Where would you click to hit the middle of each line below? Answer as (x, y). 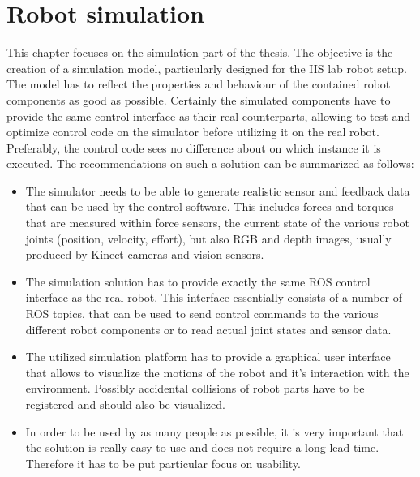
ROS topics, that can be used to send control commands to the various (202, 314)
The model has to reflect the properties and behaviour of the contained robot (199, 84)
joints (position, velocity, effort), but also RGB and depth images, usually (208, 238)
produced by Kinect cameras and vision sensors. (145, 254)
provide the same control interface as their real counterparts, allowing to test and (208, 116)
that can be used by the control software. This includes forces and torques (210, 206)
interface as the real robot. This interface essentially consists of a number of (214, 297)
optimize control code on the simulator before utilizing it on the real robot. (193, 132)
